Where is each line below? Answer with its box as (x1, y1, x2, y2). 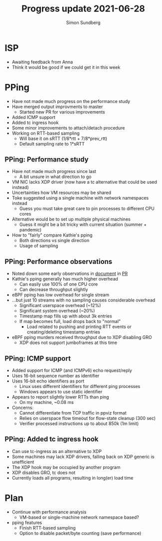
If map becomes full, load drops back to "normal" (19, 318, 121, 324)
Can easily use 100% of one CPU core (19, 281, 98, 287)
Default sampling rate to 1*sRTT (19, 140, 85, 146)
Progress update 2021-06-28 (21, 3, 146, 14)
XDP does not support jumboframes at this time (19, 339, 118, 345)
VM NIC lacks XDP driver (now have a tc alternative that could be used (11, 179, 158, 185)
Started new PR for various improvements (19, 108, 105, 115)
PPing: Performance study (4, 155, 89, 164)
